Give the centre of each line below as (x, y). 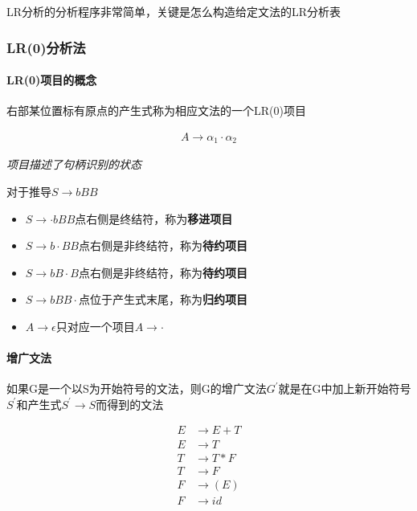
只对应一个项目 (95, 326)
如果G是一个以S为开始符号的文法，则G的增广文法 (137, 388)
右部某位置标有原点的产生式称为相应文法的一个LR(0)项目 (156, 110)
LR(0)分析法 (46, 47)
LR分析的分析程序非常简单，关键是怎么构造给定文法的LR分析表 (174, 11)
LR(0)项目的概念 (52, 80)
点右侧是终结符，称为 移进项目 (154, 218)
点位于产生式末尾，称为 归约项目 (163, 299)
